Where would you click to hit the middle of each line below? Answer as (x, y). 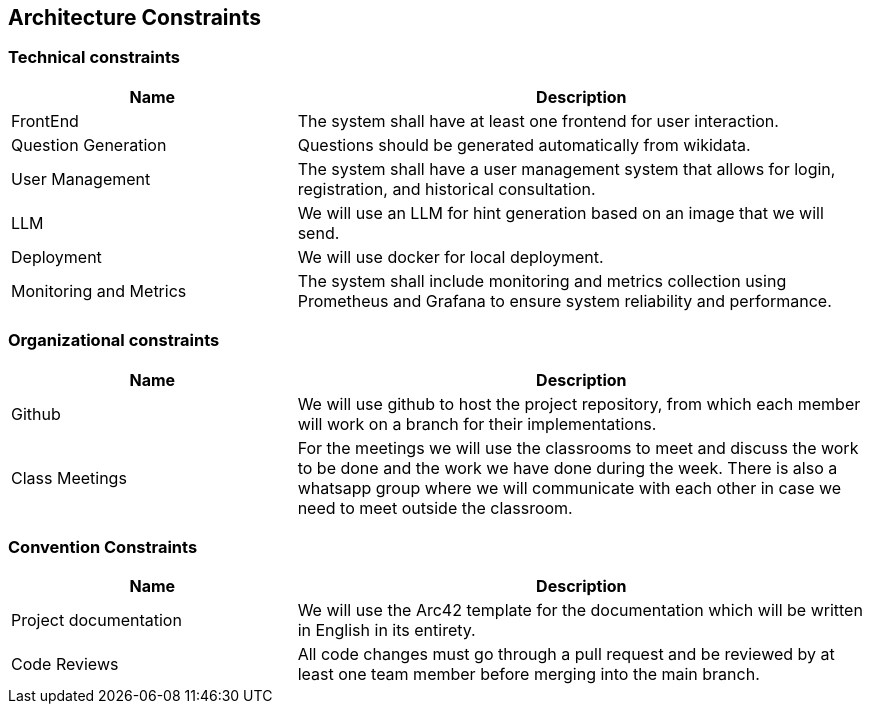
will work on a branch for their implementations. (477, 423)
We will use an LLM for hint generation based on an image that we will (560, 212)
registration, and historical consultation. (446, 188)
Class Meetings (69, 477)
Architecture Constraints (134, 17)
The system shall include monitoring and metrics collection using (542, 280)
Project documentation (96, 620)
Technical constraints (94, 57)
